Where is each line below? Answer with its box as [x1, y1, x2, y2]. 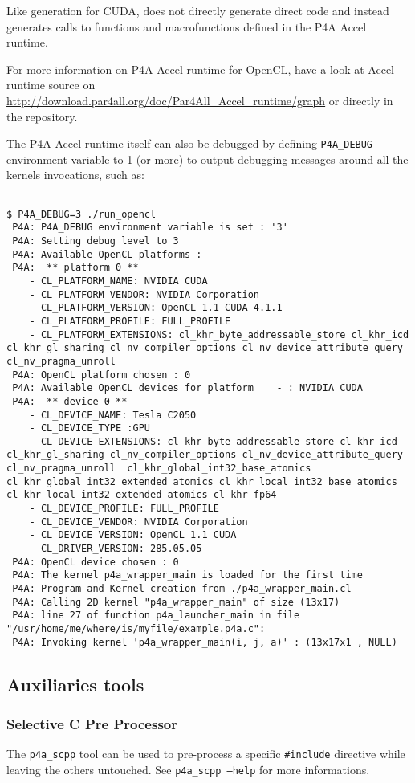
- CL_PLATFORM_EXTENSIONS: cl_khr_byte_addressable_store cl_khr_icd [29, 328, 409, 341]
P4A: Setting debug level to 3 [12, 234, 179, 247]
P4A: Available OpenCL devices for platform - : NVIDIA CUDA [12, 382, 363, 394]
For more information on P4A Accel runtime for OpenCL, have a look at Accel [6, 60, 394, 77]
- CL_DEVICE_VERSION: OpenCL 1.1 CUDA [29, 529, 237, 541]
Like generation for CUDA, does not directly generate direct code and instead [6, 2, 389, 18]
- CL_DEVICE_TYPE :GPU [29, 422, 150, 434]
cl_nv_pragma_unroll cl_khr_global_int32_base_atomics [6, 463, 311, 475]
